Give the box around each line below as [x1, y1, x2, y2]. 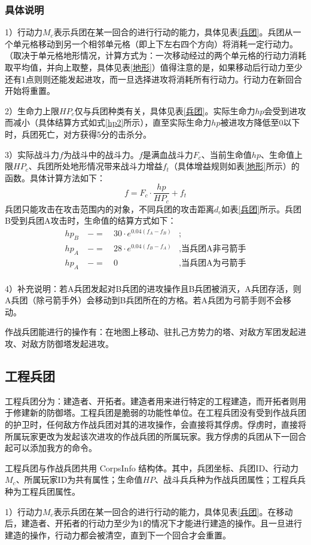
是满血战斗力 [142, 148, 193, 160]
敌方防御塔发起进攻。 [29, 337, 114, 349]
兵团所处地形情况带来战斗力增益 [36, 160, 163, 172]
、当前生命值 [201, 148, 252, 160]
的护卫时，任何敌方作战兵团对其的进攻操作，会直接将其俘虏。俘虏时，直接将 [5, 418, 306, 430]
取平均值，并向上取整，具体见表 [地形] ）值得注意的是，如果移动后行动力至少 [5, 61, 303, 73]
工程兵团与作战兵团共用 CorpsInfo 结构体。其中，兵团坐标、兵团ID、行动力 [5, 461, 299, 474]
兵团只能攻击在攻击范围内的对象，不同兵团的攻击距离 [5, 202, 214, 215]
